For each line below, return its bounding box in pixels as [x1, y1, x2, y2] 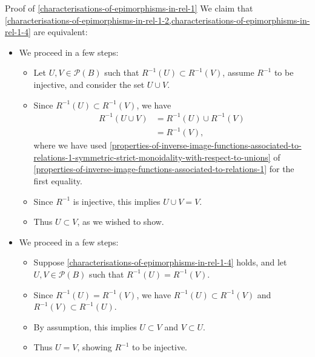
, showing [77, 341, 112, 353]
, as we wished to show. [77, 215, 164, 228]
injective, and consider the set [33, 78, 145, 90]
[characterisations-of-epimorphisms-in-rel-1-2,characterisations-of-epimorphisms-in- [5, 13, 310, 26]
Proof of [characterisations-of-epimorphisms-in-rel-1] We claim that [5, 2, 253, 14]
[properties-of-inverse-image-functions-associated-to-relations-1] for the [33, 162, 294, 175]
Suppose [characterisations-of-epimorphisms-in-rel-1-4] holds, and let [33, 256, 287, 269]
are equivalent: [33, 25, 88, 38]
